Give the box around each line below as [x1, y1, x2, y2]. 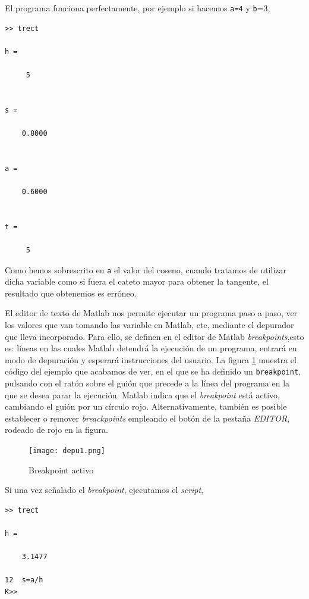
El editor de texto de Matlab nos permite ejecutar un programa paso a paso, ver [5, 307, 298, 319]
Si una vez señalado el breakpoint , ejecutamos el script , [5, 483, 204, 496]
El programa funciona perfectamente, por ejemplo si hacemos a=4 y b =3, [5, 2, 270, 14]
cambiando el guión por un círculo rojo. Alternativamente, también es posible [5, 400, 287, 413]
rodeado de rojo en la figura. [5, 423, 108, 436]
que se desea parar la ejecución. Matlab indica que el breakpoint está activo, [5, 388, 280, 401]
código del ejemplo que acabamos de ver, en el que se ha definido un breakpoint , [5, 365, 301, 378]
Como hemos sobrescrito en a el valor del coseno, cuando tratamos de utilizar [5, 263, 286, 276]
